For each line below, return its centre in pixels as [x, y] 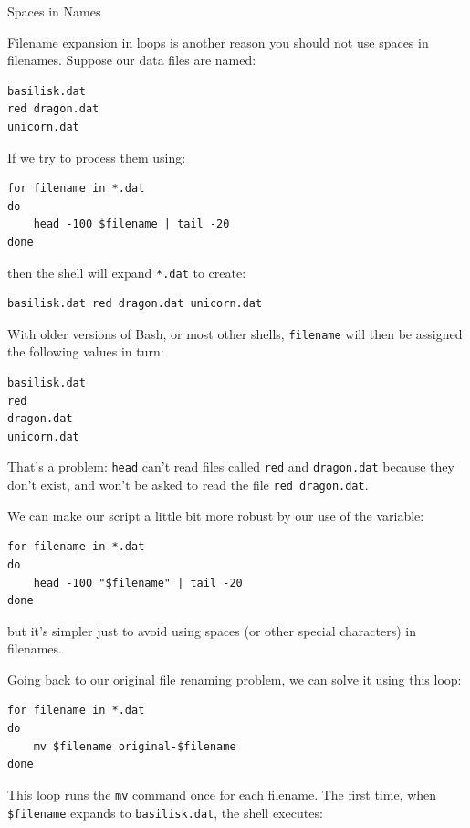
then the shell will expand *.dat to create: [127, 272]
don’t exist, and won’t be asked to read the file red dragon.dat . [188, 485]
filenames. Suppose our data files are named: [132, 60]
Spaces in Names [54, 11]
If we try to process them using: [97, 157]
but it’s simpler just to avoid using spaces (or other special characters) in [212, 630]
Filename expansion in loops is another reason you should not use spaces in [218, 42]
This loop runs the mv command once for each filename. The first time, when [222, 794]
